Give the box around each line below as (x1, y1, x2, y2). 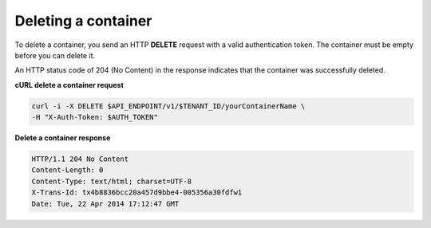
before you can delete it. (14, 50, 96, 60)
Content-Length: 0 (31, 166, 104, 175)
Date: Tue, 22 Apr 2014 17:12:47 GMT (31, 199, 180, 208)
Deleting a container (14, 12, 152, 29)
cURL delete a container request (14, 80, 124, 89)
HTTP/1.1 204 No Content (31, 155, 129, 163)
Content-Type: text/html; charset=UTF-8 (31, 176, 192, 186)
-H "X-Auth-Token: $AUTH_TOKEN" (31, 112, 159, 122)
